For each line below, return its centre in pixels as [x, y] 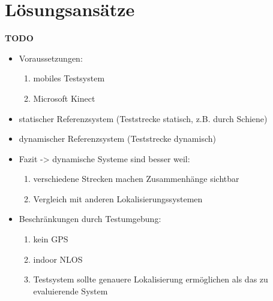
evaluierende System [70, 291]
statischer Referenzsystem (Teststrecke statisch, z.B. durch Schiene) [143, 118]
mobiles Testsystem [69, 78]
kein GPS [51, 239]
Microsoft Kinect [64, 98]
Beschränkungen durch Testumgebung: [90, 219]
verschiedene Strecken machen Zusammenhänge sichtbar [136, 179]
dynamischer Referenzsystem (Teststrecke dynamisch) [117, 139]
